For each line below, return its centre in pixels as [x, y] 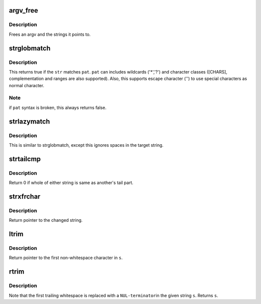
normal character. [27, 85]
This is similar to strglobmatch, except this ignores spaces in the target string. [86, 145]
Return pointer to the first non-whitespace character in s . [66, 258]
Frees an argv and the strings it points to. [50, 34]
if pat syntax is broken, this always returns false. [58, 107]
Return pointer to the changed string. [46, 220]
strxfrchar [25, 196]
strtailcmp [25, 159]
